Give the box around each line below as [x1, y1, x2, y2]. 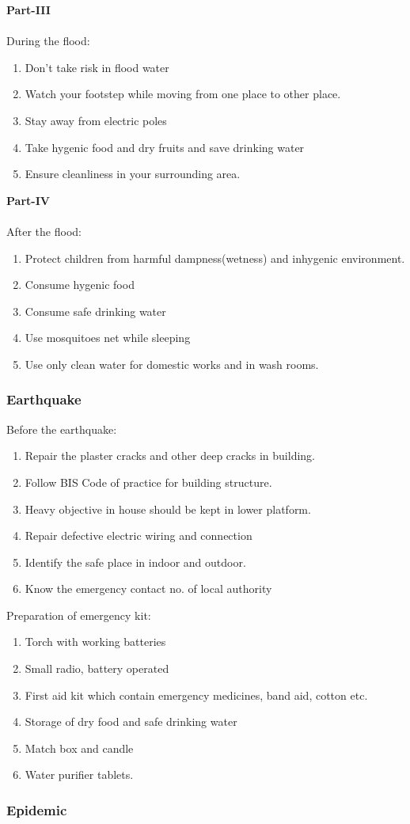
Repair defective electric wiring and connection [25, 527, 252, 544]
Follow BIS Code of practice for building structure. [25, 473, 272, 490]
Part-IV [6, 192, 50, 208]
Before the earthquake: [6, 420, 117, 437]
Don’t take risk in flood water [25, 59, 169, 75]
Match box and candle [25, 739, 134, 756]
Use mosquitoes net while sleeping [25, 329, 191, 346]
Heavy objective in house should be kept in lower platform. [25, 500, 311, 517]
